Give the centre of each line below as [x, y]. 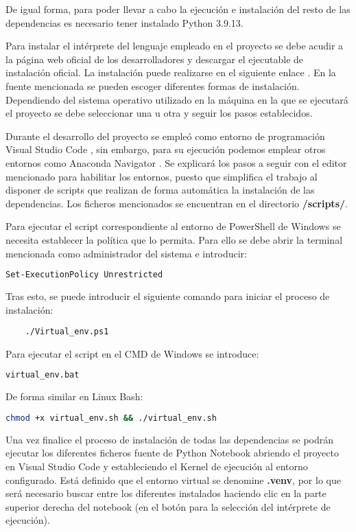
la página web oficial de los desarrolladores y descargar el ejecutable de [155, 59]
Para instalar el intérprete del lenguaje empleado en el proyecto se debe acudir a [175, 46]
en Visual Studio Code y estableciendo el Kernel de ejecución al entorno [157, 466]
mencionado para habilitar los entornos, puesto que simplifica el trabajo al [162, 176]
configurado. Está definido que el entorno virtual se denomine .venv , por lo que [173, 479]
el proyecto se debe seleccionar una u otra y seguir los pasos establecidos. [159, 113]
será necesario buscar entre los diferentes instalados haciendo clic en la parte [166, 493]
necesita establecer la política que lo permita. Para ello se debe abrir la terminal [174, 239]
